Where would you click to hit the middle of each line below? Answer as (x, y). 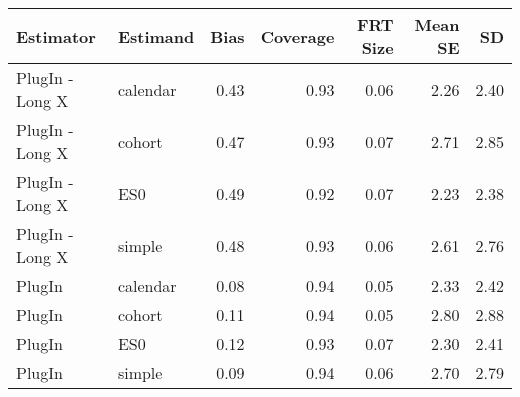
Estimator (56, 36)
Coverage (297, 36)
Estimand (156, 36)
